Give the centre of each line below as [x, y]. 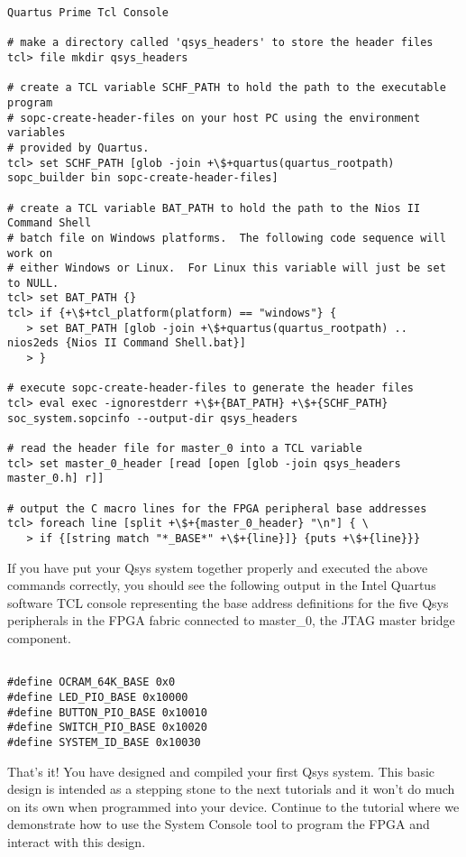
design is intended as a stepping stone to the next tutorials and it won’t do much [231, 789]
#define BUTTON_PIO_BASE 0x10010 [107, 712]
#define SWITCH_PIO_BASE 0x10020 [107, 728]
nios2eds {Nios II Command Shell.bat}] [127, 343]
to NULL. [33, 283]
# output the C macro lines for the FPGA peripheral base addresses [217, 508]
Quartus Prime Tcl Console [88, 13]
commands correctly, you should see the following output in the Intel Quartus [222, 585]
